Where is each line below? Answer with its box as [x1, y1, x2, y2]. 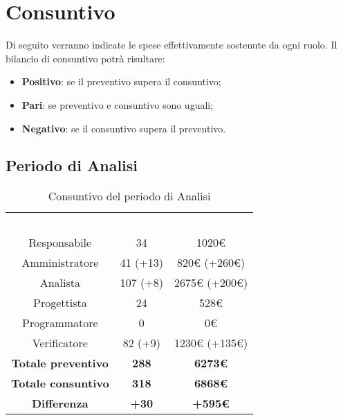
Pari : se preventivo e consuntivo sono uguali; [21, 97, 214, 112]
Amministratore [21, 254, 99, 271]
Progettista [33, 295, 87, 311]
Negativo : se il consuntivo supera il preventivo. [21, 121, 226, 135]
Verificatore [32, 335, 88, 351]
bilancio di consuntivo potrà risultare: [6, 51, 165, 65]
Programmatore [21, 315, 98, 331]
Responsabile [28, 234, 92, 251]
